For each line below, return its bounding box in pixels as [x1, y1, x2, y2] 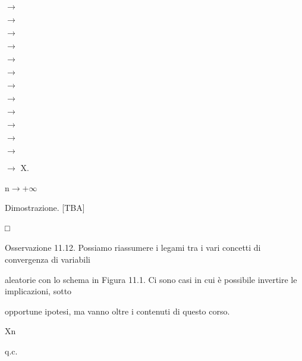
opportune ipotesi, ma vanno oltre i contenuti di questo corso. [5, 304, 230, 317]
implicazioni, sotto [5, 285, 72, 297]
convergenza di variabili [5, 253, 90, 265]
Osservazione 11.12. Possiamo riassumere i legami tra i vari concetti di [5, 241, 261, 254]
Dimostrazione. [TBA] [5, 201, 85, 214]
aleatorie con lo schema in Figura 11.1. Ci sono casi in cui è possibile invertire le [5, 273, 297, 285]
